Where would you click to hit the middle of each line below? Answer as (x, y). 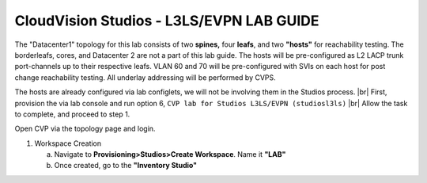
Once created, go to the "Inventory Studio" (126, 166)
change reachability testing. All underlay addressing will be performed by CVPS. (145, 77)
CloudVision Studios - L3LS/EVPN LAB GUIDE (167, 21)
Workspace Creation (68, 143)
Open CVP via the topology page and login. (85, 129)
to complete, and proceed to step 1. (72, 114)
